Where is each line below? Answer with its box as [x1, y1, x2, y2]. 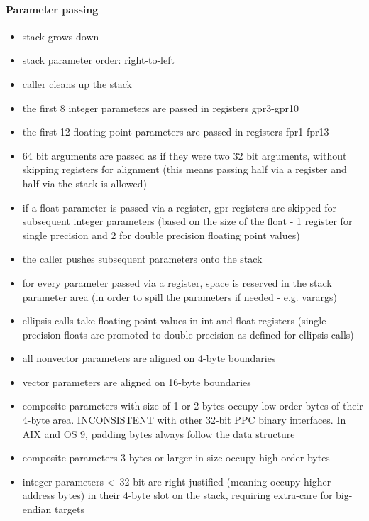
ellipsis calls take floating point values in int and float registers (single [22, 313, 326, 328]
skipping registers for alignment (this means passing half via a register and [22, 162, 347, 177]
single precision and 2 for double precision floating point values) [22, 227, 300, 242]
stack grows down [22, 28, 99, 43]
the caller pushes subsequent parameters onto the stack [22, 251, 263, 266]
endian [22, 502, 52, 517]
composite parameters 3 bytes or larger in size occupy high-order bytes [22, 450, 330, 465]
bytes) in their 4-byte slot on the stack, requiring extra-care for [57, 488, 333, 503]
